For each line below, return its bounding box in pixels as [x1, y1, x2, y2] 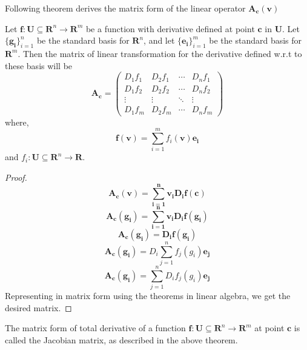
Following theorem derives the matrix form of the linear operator [5, 2, 246, 14]
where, [5, 115, 29, 128]
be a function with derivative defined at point [85, 22, 255, 35]
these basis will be [5, 59, 73, 72]
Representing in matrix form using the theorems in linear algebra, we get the [5, 289, 291, 302]
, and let [144, 34, 175, 47]
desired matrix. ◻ [5, 301, 72, 314]
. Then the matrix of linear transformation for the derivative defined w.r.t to [18, 47, 302, 59]
